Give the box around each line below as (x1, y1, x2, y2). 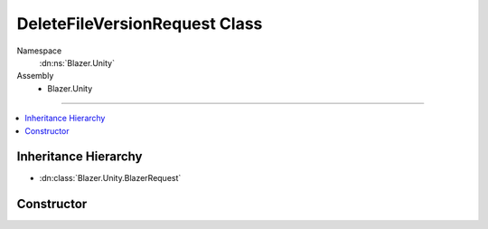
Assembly (16, 71, 54, 81)
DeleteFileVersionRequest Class (16, 14, 263, 33)
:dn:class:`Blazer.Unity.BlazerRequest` (39, 173, 182, 184)
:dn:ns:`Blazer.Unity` (39, 57, 115, 68)
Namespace (16, 45, 62, 56)
